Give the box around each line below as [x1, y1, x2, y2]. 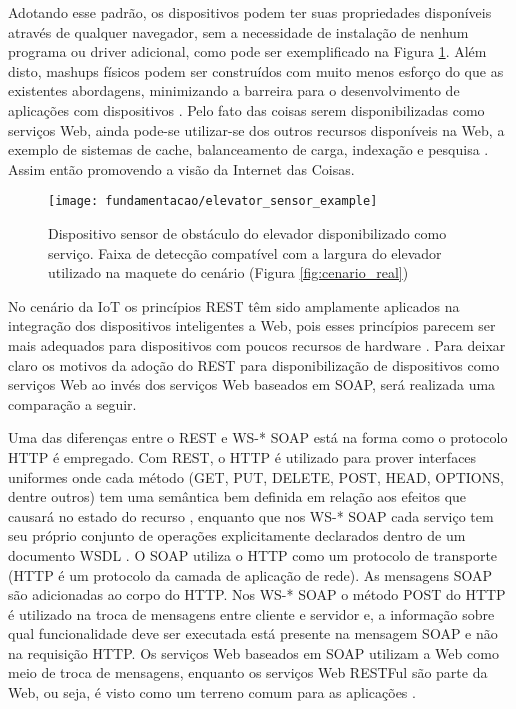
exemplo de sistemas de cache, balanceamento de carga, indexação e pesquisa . [8, 139, 489, 160]
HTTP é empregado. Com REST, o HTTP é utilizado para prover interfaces [8, 446, 477, 467]
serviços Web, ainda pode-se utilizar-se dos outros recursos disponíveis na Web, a [8, 119, 505, 140]
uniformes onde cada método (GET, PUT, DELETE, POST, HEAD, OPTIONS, [8, 466, 504, 487]
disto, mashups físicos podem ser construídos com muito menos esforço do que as [8, 60, 504, 81]
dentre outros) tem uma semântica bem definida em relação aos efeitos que [8, 486, 467, 507]
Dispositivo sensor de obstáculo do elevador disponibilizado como [48, 223, 447, 243]
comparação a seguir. [8, 393, 137, 414]
